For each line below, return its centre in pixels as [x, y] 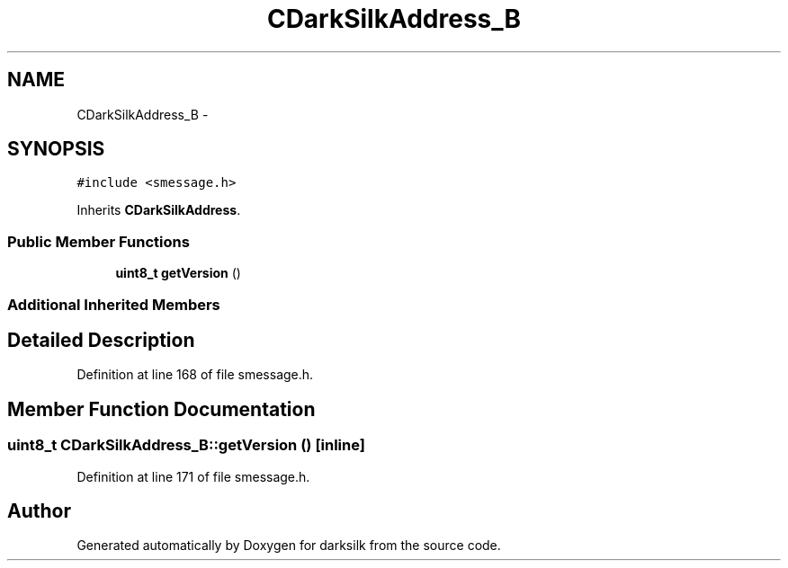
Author [39, 511]
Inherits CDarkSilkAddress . [159, 210]
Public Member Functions [98, 241]
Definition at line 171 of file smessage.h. [193, 476]
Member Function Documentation [161, 409]
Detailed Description [101, 340]
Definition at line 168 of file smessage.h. [195, 375]
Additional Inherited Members [114, 304]
